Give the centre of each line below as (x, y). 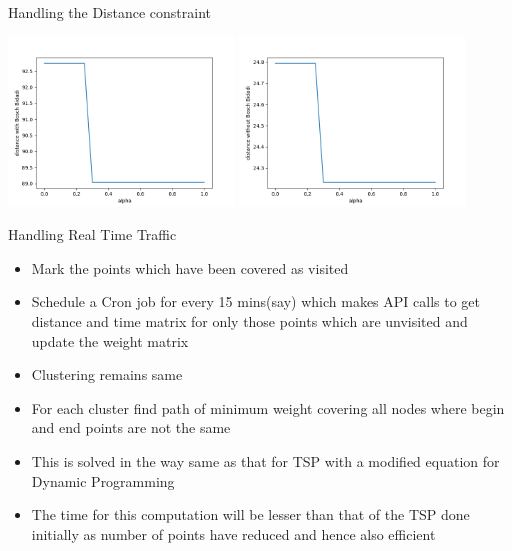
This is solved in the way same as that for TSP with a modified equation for (265, 461)
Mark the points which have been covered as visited (190, 267)
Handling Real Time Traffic (92, 234)
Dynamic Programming (103, 480)
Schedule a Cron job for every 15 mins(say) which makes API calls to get (255, 301)
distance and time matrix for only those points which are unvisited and (249, 321)
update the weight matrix (110, 340)
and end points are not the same (131, 427)
